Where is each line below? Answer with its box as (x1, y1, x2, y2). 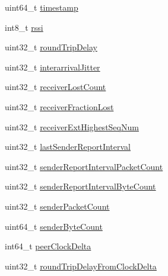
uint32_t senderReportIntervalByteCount (5, 180, 156, 192)
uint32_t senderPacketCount (5, 200, 110, 212)
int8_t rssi (5, 21, 43, 33)
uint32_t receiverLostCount (5, 81, 106, 93)
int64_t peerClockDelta (5, 240, 91, 252)
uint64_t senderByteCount (5, 220, 103, 232)
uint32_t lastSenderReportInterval (5, 140, 131, 153)
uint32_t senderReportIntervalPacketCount (5, 160, 163, 172)
